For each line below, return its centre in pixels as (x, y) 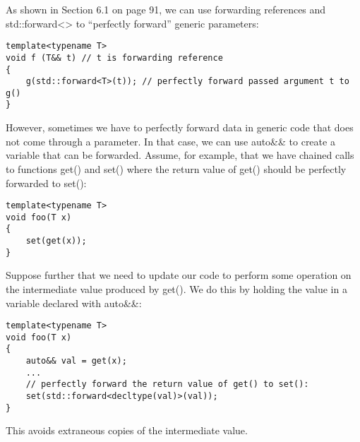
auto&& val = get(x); (76, 361)
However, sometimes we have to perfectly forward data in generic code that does (180, 127)
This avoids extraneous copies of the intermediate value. (127, 430)
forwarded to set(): (46, 183)
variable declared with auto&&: (74, 303)
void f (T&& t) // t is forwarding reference (114, 58)
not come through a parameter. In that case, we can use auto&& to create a (170, 141)
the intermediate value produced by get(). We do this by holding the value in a (176, 288)
